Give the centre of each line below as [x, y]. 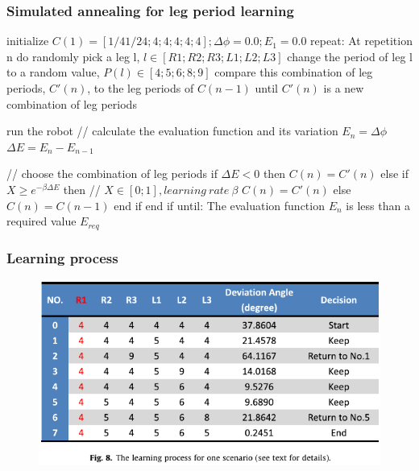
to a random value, [53, 72]
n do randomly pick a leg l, [73, 56]
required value [41, 221]
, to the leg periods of [141, 88]
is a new [344, 88]
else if [394, 174]
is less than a [378, 205]
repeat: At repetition [361, 41]
